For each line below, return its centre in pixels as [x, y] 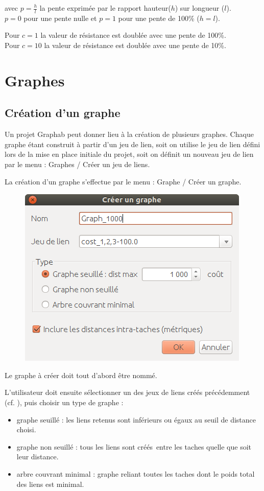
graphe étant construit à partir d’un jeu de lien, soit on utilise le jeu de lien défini [133, 144]
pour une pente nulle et [60, 18]
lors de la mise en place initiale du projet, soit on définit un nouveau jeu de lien [129, 154]
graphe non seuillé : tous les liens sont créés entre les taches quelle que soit [134, 446]
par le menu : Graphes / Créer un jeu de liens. [77, 164]
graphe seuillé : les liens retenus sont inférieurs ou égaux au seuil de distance [136, 419]
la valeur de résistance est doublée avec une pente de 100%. [133, 35]
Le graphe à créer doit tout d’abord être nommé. [81, 375]
